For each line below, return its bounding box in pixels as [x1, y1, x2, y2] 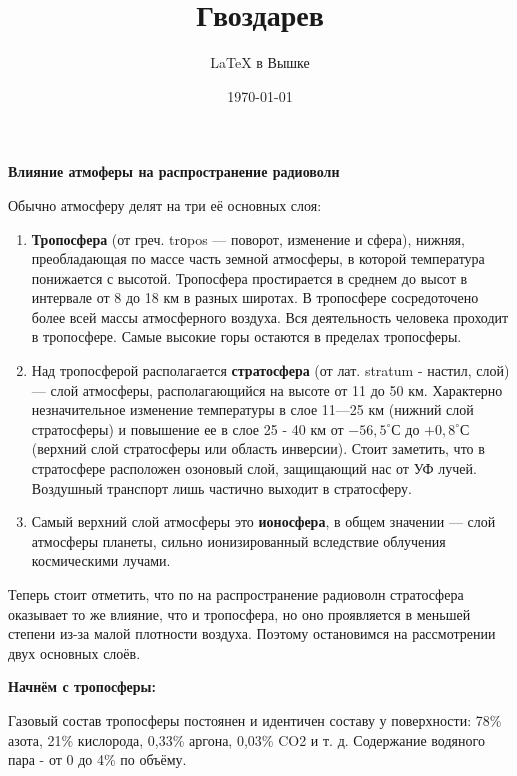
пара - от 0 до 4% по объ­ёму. [8, 749, 187, 770]
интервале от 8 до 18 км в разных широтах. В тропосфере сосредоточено [31, 287, 479, 308]
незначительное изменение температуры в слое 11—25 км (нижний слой [31, 399, 474, 420]
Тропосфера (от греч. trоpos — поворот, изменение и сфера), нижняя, [31, 228, 465, 249]
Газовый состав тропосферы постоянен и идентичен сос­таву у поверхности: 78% [8, 709, 502, 730]
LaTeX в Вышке [210, 52, 310, 73]
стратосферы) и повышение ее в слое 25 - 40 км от [31, 418, 344, 439]
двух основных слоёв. [8, 642, 141, 663]
